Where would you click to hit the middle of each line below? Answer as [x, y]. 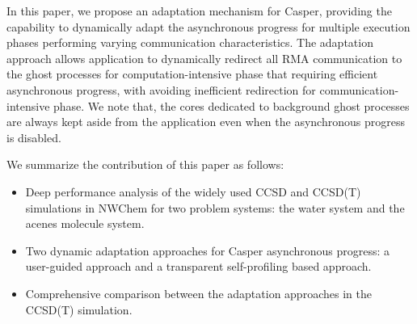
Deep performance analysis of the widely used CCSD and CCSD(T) [193, 191]
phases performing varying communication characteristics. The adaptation [190, 42]
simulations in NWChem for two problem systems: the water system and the [215, 207]
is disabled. [34, 137]
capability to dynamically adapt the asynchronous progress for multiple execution [208, 26]
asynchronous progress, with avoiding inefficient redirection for [161, 89]
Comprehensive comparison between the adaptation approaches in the [198, 293]
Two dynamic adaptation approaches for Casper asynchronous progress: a [208, 250]
